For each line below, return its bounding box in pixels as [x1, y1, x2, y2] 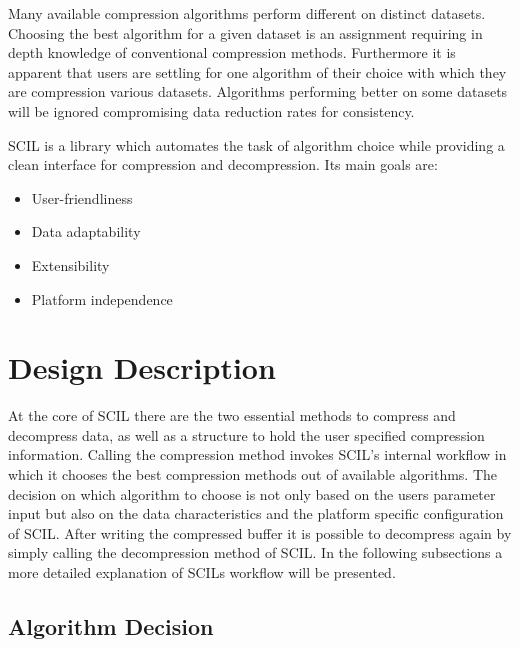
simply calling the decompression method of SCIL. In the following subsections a [8, 542, 503, 563]
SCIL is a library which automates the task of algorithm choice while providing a [8, 134, 505, 155]
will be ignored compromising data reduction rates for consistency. [8, 100, 415, 121]
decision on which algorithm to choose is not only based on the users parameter [8, 483, 496, 504]
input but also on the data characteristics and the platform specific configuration [8, 503, 504, 524]
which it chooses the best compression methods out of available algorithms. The [8, 464, 498, 485]
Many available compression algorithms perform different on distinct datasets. [8, 3, 486, 23]
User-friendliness [31, 187, 133, 208]
